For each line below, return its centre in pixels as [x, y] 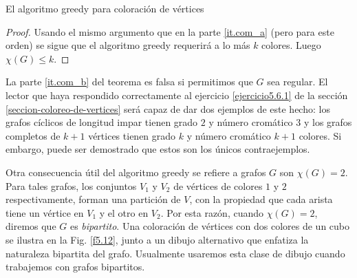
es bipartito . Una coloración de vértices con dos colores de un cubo [210, 226]
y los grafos [328, 122]
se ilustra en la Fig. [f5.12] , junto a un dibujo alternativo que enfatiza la [157, 239]
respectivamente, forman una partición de [93, 199]
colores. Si [320, 135]
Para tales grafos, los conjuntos [71, 185]
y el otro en [124, 212]
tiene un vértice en [45, 212]
